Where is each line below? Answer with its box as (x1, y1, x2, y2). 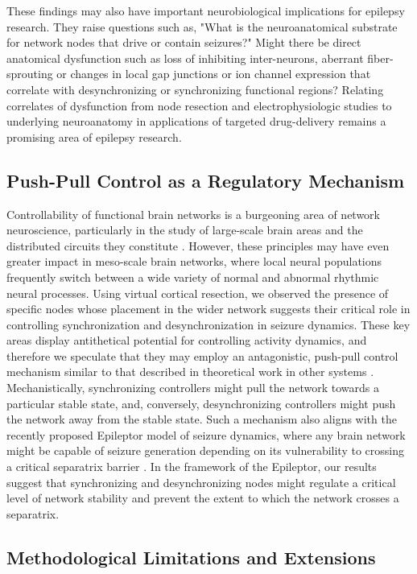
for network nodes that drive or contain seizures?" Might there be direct (6, 34, 361, 51)
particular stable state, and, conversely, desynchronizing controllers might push (6, 394, 396, 411)
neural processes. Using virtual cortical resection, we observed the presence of (6, 284, 389, 301)
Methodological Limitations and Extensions (6, 544, 376, 569)
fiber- (367, 49, 394, 66)
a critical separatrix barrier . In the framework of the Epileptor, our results (6, 458, 377, 475)
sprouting (6, 65, 53, 82)
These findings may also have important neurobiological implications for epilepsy (6, 2, 405, 19)
